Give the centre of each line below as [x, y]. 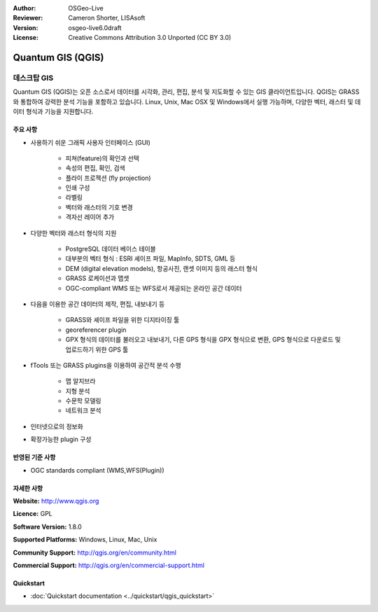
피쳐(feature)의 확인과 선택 [103, 158]
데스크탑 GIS [33, 78]
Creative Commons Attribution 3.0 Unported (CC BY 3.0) [150, 38]
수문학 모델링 [83, 401]
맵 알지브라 [80, 381]
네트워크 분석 [83, 410]
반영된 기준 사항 [34, 457]
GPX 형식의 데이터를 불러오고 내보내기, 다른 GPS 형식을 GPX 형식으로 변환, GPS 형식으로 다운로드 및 [203, 340]
